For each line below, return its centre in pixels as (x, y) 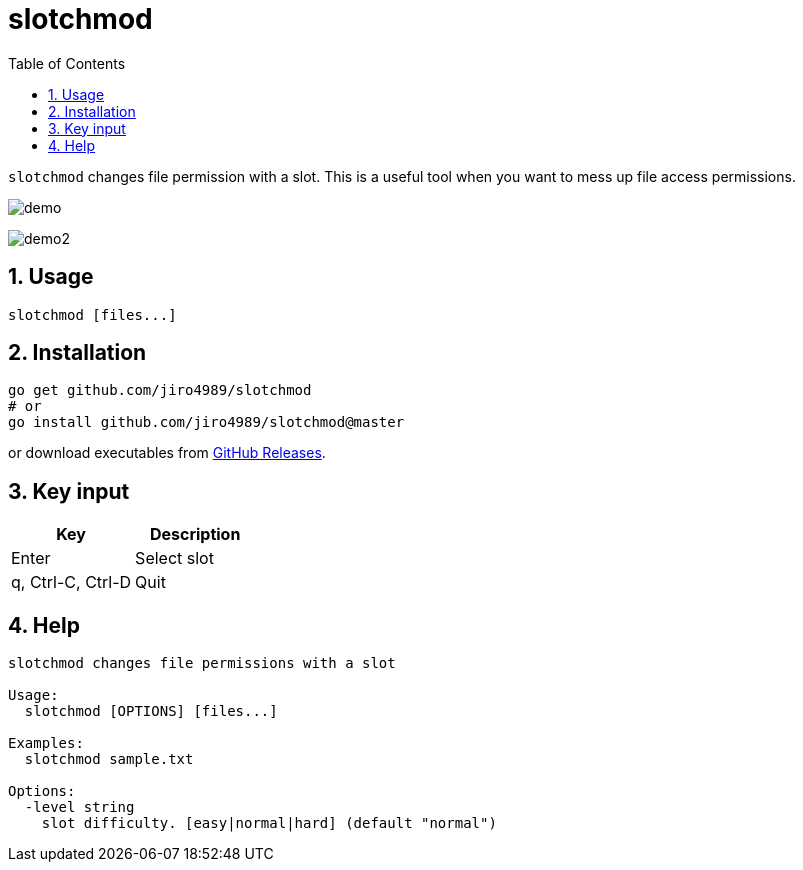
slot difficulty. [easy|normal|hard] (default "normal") (269, 823)
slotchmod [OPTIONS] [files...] (151, 711)
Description (195, 534)
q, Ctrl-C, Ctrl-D (71, 582)
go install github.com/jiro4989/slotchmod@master (206, 422)
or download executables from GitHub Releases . (167, 453)
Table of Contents (67, 63)
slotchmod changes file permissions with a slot (202, 663)
